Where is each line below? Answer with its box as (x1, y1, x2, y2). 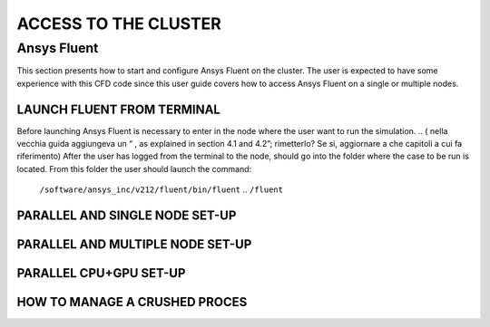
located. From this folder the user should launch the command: (16, 163, 252, 174)
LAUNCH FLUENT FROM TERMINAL (16, 101, 221, 117)
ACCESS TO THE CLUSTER (16, 14, 221, 34)
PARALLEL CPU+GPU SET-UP (16, 265, 186, 281)
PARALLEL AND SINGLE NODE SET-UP (16, 208, 237, 224)
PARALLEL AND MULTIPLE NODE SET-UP (16, 236, 252, 253)
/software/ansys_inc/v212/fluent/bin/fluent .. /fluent (39, 184, 283, 195)
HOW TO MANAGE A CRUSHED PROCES (16, 294, 248, 310)
